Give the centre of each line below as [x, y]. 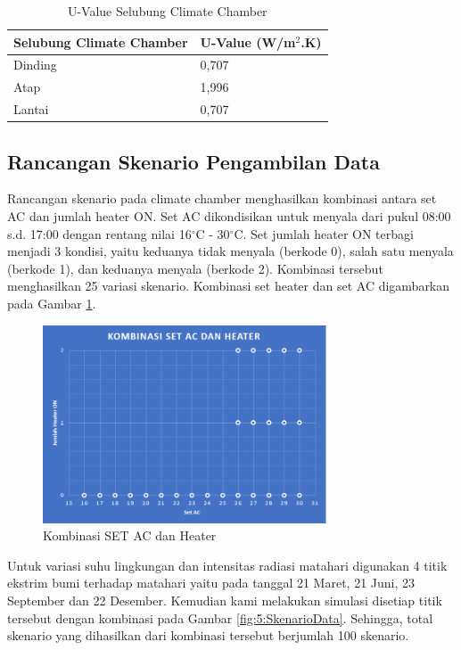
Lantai [31, 109]
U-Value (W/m [248, 41]
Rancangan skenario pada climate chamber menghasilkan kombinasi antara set [222, 198]
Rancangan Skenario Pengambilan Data [193, 161]
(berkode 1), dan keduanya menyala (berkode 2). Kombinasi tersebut [195, 268]
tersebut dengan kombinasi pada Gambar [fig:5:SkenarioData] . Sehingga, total [220, 617]
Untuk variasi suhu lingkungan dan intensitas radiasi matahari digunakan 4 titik [227, 565]
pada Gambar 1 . [52, 303]
